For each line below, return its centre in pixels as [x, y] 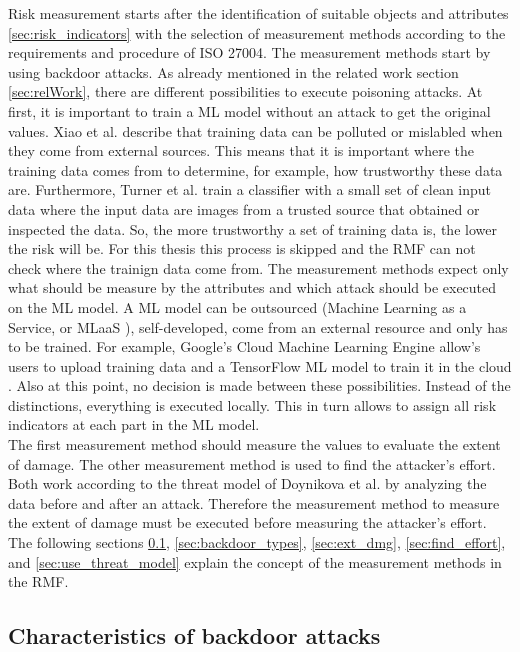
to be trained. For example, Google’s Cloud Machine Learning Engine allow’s [244, 346]
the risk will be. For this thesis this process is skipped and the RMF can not [242, 248]
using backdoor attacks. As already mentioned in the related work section [233, 71]
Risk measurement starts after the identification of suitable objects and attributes [258, 13]
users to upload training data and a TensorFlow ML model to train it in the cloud [260, 365]
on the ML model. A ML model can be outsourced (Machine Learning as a [237, 306]
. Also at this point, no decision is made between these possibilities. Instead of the [259, 385]
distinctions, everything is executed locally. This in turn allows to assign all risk [252, 404]
